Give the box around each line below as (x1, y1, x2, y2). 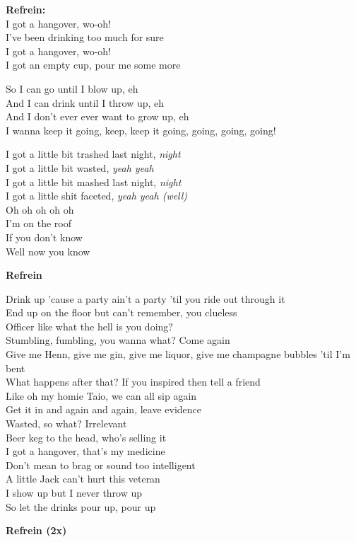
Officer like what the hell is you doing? (6, 318, 173, 333)
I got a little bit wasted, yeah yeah (6, 160, 154, 175)
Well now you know (6, 243, 90, 258)
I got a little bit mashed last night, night (6, 174, 182, 189)
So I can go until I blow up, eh (6, 81, 138, 96)
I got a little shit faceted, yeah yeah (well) (6, 188, 188, 203)
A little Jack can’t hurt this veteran (6, 471, 160, 486)
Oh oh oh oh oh (6, 202, 74, 217)
